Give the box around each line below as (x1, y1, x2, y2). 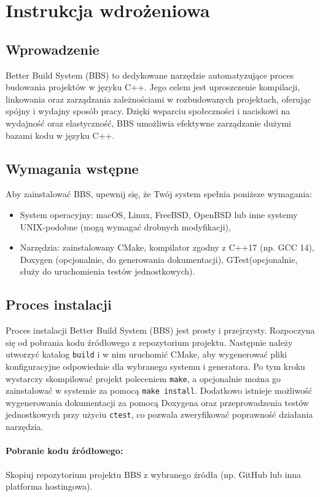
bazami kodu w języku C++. (6, 128, 115, 141)
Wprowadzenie (6, 39, 100, 58)
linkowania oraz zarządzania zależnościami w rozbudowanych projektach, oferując (6, 92, 311, 105)
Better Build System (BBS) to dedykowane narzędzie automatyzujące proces (6, 68, 294, 81)
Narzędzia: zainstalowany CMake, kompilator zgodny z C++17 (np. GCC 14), (20, 241, 314, 254)
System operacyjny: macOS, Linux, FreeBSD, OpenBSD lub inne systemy (20, 208, 298, 221)
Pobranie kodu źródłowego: (6, 444, 123, 457)
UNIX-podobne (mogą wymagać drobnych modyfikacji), (20, 220, 231, 233)
